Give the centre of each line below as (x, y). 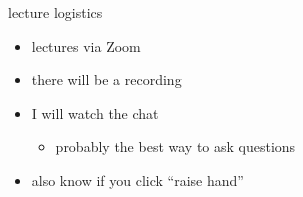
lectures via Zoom (86, 45)
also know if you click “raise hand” (137, 179)
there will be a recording (106, 79)
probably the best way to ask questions (175, 146)
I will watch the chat (95, 112)
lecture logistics (55, 12)
